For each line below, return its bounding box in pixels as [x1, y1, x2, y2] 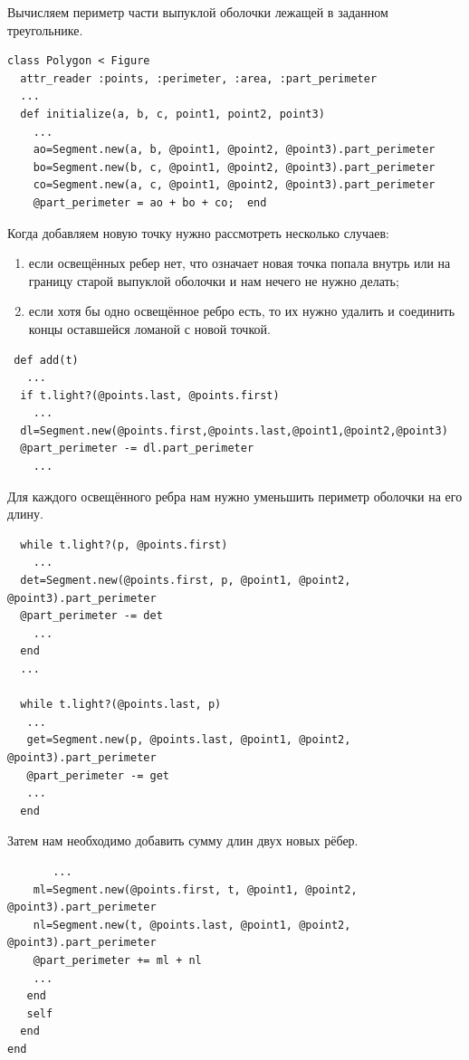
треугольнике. [7, 20, 83, 39]
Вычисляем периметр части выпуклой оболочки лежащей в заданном [7, 3, 388, 21]
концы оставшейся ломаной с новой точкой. [28, 319, 271, 338]
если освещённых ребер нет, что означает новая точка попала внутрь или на [28, 253, 451, 272]
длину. [7, 504, 43, 523]
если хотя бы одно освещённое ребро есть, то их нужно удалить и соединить [28, 301, 455, 320]
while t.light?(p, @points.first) [20, 538, 228, 551]
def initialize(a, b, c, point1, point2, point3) [20, 107, 325, 120]
